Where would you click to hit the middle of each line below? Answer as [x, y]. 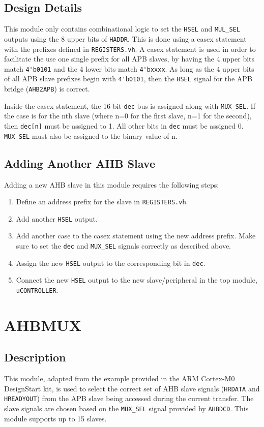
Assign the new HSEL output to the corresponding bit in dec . [111, 263]
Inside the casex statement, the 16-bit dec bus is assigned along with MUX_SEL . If [130, 105]
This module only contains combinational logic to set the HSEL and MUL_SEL [122, 29]
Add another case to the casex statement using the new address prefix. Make [136, 236]
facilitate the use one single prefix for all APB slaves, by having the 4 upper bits [129, 59]
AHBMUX [43, 325]
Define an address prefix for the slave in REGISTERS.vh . [102, 202]
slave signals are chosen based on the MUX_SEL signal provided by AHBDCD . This [126, 408]
